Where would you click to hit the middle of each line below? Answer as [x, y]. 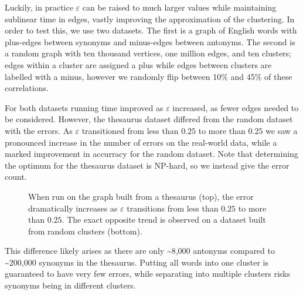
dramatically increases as [73, 208]
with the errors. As [39, 130]
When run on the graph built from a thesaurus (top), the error [141, 196]
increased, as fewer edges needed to [236, 107]
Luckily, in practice [39, 7]
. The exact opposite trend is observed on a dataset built [164, 219]
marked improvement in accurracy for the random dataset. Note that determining [151, 154]
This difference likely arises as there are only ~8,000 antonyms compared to [140, 251]
